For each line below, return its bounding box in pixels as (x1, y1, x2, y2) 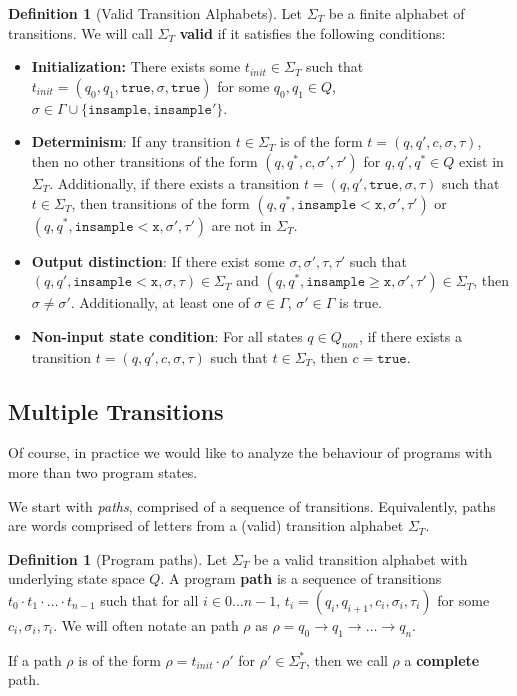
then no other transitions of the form (31, 150, 258, 171)
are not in (211, 214, 272, 235)
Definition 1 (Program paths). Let (8, 548, 228, 569)
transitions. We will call (8, 22, 153, 43)
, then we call (305, 649, 388, 670)
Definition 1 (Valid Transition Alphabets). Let (8, 3, 303, 23)
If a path (8, 649, 62, 670)
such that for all (100, 589, 199, 610)
